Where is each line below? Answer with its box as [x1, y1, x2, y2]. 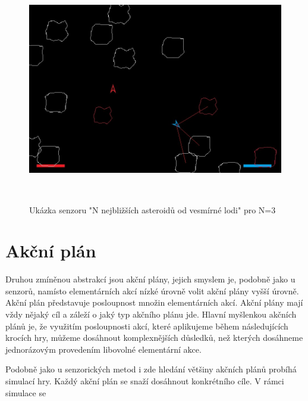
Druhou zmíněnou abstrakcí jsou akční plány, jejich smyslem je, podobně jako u [5, 273, 296, 285]
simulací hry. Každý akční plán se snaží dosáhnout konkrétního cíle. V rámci [5, 375, 284, 387]
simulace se [5, 386, 46, 399]
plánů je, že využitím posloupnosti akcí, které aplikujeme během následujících [5, 319, 288, 332]
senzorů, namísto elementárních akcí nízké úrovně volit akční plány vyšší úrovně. [5, 284, 299, 297]
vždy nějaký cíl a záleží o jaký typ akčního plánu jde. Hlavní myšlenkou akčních [5, 308, 297, 321]
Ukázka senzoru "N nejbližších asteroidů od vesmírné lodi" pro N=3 [29, 203, 276, 216]
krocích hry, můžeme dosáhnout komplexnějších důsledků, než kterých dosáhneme [5, 331, 303, 344]
